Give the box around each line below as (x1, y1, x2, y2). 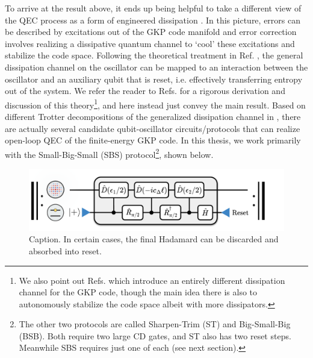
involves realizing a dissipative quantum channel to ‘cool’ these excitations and (5, 37, 295, 49)
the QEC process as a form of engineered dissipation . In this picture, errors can (5, 13, 300, 26)
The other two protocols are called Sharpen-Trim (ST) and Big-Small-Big (19, 318, 291, 330)
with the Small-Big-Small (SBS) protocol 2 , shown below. (5, 146, 214, 160)
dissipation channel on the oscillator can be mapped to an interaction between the (5, 60, 308, 73)
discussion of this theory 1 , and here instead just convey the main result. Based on (5, 96, 306, 111)
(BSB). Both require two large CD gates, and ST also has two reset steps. (19, 329, 291, 342)
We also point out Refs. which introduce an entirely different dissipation (19, 274, 285, 286)
